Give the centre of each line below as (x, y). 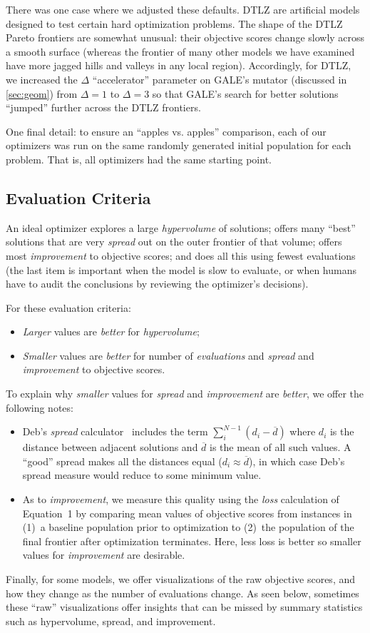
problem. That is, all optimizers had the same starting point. (139, 159)
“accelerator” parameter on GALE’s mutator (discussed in (220, 79)
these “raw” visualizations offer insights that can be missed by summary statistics (184, 607)
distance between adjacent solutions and (110, 447)
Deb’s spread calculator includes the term (115, 431)
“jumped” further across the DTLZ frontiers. (103, 107)
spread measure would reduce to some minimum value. (142, 475)
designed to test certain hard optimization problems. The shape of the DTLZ (174, 23)
